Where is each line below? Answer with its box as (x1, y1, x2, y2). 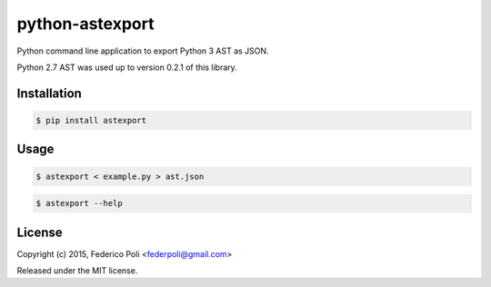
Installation (16, 85, 82, 101)
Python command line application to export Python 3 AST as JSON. (16, 45, 269, 56)
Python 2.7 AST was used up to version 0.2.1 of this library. (16, 62, 238, 73)
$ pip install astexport (35, 114, 147, 125)
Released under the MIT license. (16, 265, 138, 276)
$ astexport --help (35, 198, 123, 209)
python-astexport (16, 14, 155, 34)
